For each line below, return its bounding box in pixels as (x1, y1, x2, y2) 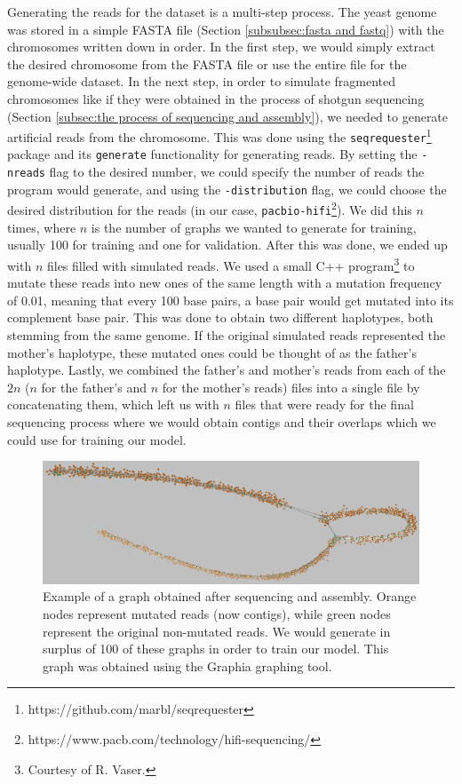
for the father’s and (41, 377, 147, 396)
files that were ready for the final (235, 395, 414, 414)
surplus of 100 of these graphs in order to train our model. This (43, 639, 389, 658)
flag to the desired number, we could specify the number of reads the (49, 162, 425, 181)
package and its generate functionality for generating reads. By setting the (7, 145, 418, 163)
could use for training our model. (7, 430, 187, 448)
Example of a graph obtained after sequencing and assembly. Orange (43, 587, 417, 606)
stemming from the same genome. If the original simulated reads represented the (7, 325, 446, 344)
